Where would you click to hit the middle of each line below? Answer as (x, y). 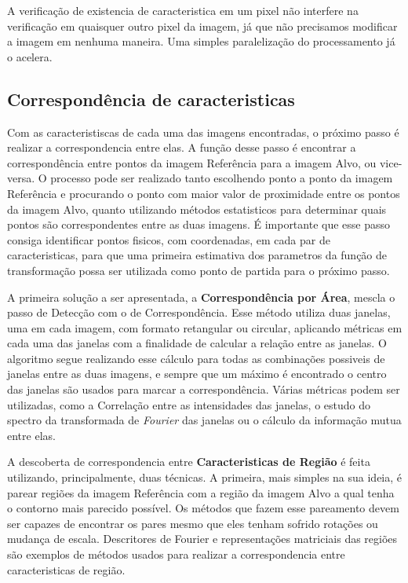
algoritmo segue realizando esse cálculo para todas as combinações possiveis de (196, 358)
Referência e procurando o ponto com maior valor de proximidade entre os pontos (204, 193)
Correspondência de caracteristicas (151, 99)
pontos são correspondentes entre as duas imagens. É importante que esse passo (199, 224)
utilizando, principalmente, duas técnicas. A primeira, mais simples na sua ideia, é (205, 477)
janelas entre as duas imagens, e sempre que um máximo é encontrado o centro (197, 374)
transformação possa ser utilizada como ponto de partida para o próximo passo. (199, 270)
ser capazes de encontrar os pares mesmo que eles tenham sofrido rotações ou (193, 523)
